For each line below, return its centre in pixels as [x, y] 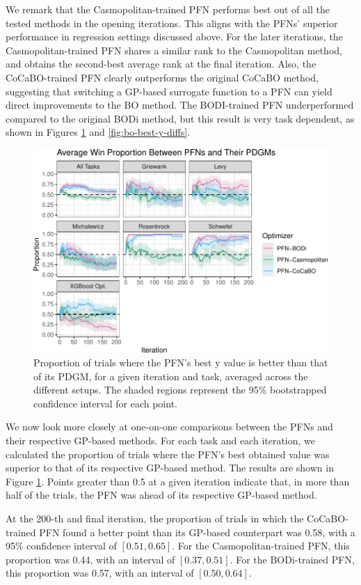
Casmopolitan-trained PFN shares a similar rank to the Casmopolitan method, [174, 50]
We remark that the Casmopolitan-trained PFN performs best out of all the [168, 9]
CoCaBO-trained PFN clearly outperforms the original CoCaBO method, [162, 77]
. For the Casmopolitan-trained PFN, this [261, 546]
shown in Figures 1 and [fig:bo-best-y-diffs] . [98, 132]
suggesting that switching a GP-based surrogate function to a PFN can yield [169, 91]
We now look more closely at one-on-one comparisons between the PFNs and [169, 427]
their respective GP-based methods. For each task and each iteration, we [161, 440]
